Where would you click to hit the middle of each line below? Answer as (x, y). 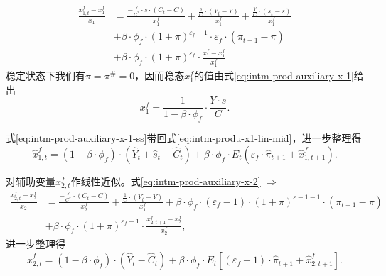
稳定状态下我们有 (45, 76)
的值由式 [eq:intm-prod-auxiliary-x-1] (274, 76)
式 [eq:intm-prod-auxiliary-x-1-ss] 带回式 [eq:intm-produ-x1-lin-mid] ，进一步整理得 (184, 138)
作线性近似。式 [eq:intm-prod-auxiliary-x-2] (166, 181)
